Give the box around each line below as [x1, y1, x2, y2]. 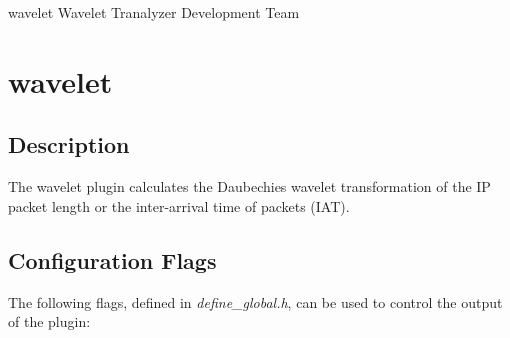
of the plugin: [8, 311, 91, 332]
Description [8, 129, 130, 160]
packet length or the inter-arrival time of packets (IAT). [8, 195, 350, 216]
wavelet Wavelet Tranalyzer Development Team [8, 2, 300, 22]
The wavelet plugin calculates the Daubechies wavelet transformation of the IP [8, 176, 491, 197]
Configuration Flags [8, 244, 217, 275]
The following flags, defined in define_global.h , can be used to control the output [8, 291, 503, 312]
